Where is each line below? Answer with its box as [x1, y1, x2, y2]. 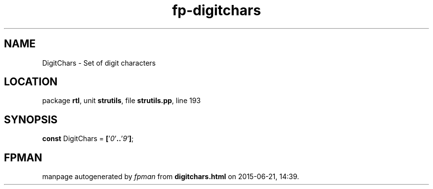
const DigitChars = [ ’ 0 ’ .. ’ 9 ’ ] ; [42, 134, 134, 143]
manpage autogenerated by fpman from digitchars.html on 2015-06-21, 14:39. [42, 172, 300, 181]
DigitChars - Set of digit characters [42, 58, 156, 67]
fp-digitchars [172, 2, 261, 19]
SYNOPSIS [4, 113, 58, 126]
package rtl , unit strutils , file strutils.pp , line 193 [42, 96, 201, 105]
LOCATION [4, 76, 58, 88]
